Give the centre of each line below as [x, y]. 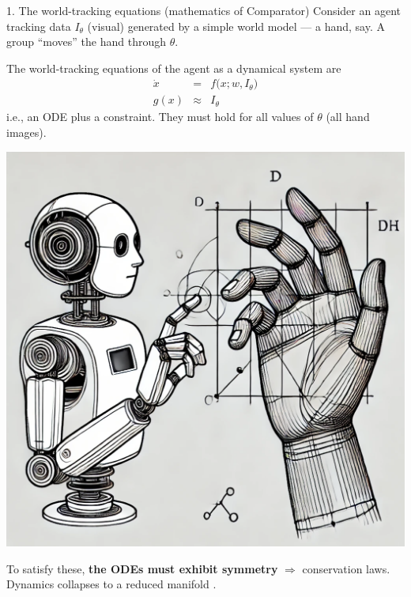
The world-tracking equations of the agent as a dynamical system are [174, 68]
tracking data [39, 26]
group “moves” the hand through [87, 42]
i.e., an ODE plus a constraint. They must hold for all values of [160, 117]
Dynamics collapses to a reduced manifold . [111, 584]
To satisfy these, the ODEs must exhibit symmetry [142, 568]
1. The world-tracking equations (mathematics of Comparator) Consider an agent [204, 10]
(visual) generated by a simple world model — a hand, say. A [236, 26]
